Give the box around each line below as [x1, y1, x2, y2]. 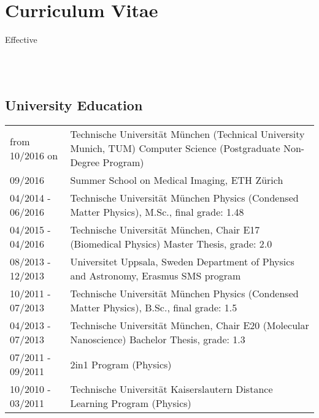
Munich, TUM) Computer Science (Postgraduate [70, 141, 280, 156]
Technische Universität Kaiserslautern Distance [70, 382, 273, 397]
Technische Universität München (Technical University [70, 127, 305, 142]
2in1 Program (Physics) [70, 357, 172, 371]
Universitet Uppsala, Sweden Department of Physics [70, 254, 294, 269]
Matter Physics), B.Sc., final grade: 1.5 [70, 300, 237, 315]
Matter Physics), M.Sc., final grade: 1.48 [70, 205, 244, 219]
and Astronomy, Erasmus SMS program [70, 268, 241, 283]
